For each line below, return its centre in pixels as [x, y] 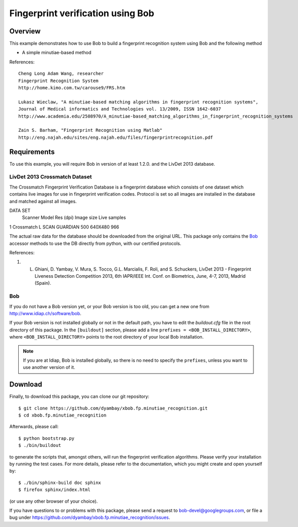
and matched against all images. [43, 201]
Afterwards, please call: [34, 427]
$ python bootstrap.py [47, 438]
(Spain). [43, 283]
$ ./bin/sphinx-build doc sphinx [60, 482]
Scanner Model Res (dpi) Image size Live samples [74, 217]
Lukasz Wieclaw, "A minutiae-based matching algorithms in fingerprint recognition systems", [138, 102]
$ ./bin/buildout [40, 445]
